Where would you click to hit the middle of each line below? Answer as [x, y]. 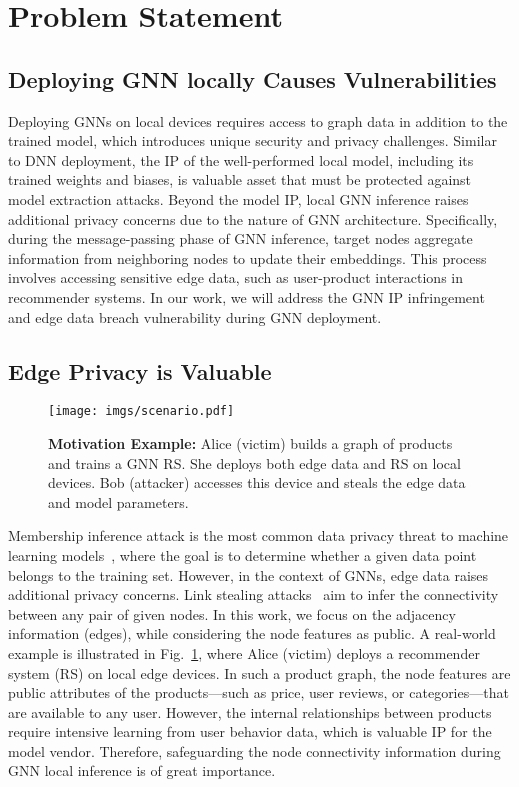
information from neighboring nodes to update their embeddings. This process [247, 257]
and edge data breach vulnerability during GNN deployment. [195, 316]
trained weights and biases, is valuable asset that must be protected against [240, 179]
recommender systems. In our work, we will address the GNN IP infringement [246, 296]
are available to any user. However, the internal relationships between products [250, 711]
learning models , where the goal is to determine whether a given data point [242, 554]
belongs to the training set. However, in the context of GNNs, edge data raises [248, 574]
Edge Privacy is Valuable [140, 370]
